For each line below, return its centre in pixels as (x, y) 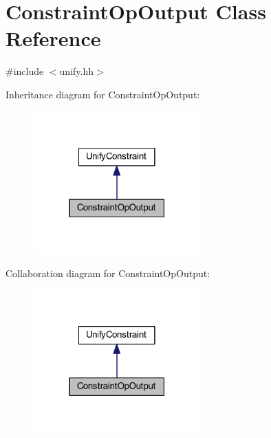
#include (25, 71)
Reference (53, 38)
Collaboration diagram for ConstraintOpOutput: (108, 273)
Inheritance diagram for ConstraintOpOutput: (103, 94)
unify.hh (76, 71)
